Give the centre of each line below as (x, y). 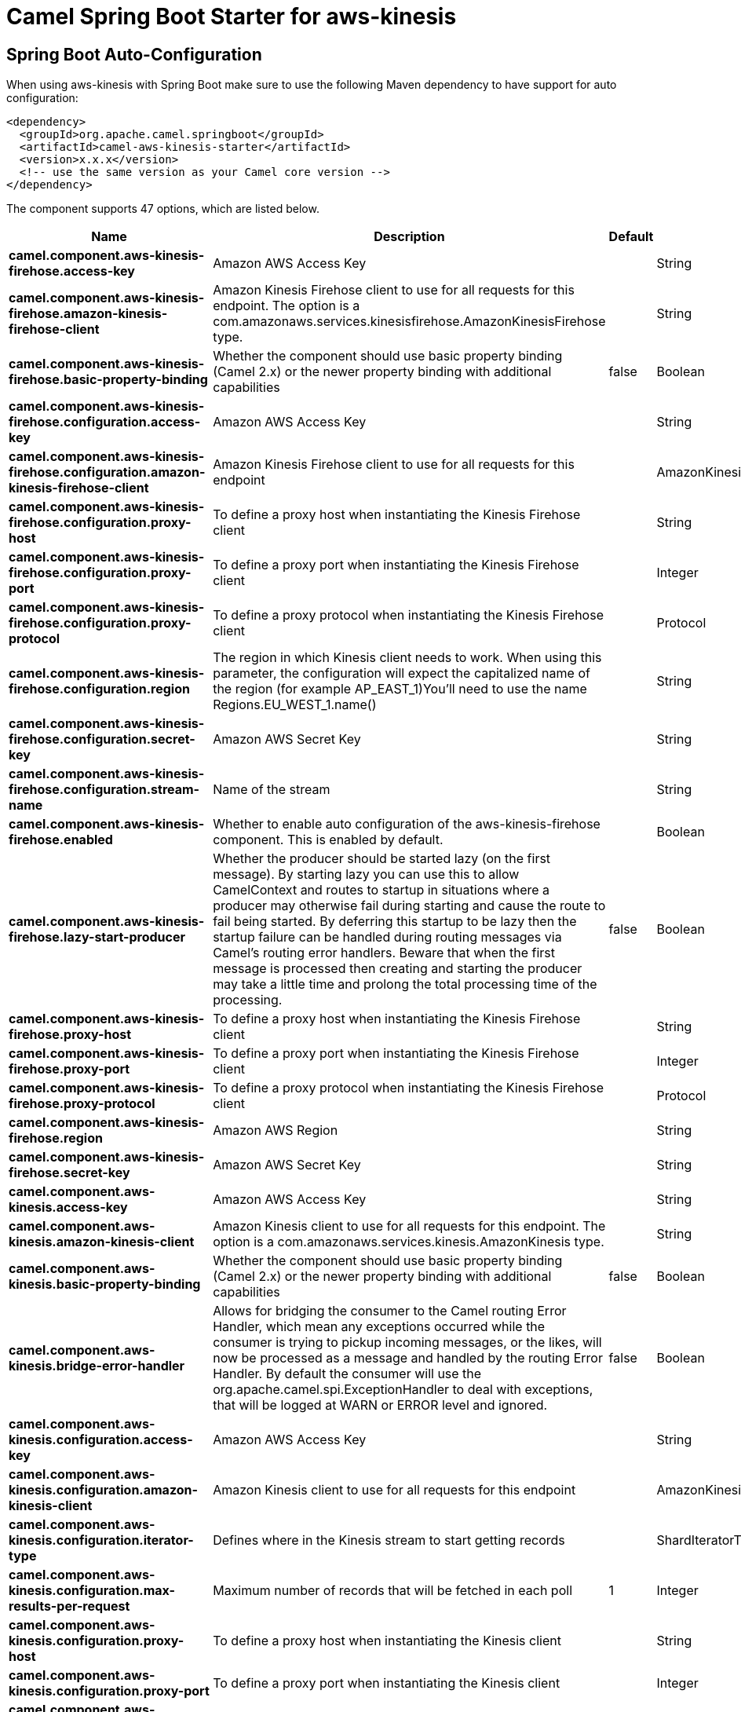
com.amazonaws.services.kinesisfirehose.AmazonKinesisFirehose (409, 322)
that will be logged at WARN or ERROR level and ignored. (380, 1405)
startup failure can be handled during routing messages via (387, 937)
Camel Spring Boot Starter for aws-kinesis (232, 16)
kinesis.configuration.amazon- (103, 1490)
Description (409, 237)
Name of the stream (272, 790)
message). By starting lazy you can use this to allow (366, 874)
